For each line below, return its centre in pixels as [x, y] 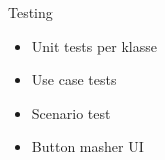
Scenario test [71, 112]
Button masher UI [87, 146]
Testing [30, 12]
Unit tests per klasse [94, 45]
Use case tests [74, 79]
